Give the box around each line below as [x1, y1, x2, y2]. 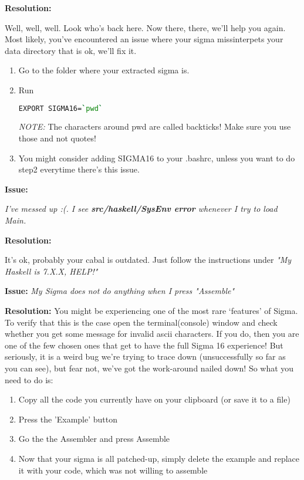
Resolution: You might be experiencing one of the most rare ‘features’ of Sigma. [5, 304, 298, 316]
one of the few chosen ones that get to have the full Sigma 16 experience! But [5, 339, 283, 351]
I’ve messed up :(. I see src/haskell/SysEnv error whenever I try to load [5, 202, 278, 215]
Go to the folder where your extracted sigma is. [18, 64, 190, 76]
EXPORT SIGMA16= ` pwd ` [18, 104, 103, 113]
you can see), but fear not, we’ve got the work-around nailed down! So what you [5, 361, 294, 374]
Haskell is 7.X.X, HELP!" [5, 265, 98, 277]
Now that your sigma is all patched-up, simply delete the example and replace [18, 452, 300, 464]
